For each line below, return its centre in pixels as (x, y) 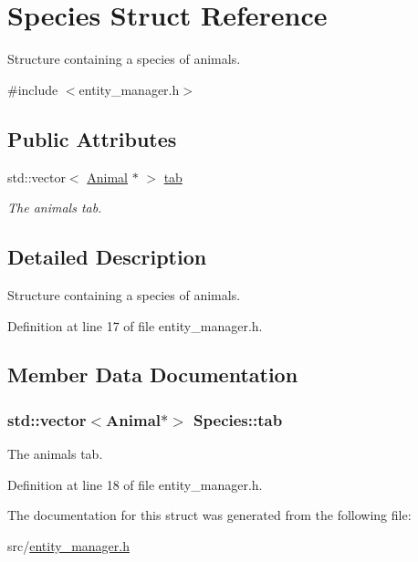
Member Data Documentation (153, 375)
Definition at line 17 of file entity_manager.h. (135, 325)
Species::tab (238, 419)
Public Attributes (92, 138)
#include (33, 89)
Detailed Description (107, 257)
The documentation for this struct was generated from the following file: (209, 515)
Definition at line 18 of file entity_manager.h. (135, 484)
